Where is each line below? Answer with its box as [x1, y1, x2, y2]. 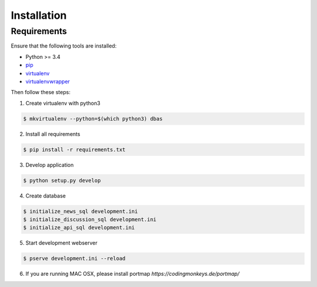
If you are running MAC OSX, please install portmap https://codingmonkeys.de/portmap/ [25, 271, 240, 278]
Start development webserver [25, 239, 98, 246]
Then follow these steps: [11, 89, 70, 96]
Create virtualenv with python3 [25, 99, 101, 106]
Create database [25, 192, 66, 199]
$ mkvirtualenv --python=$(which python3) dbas [23, 115, 163, 122]
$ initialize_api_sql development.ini [23, 224, 135, 231]
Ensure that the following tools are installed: [11, 42, 117, 49]
